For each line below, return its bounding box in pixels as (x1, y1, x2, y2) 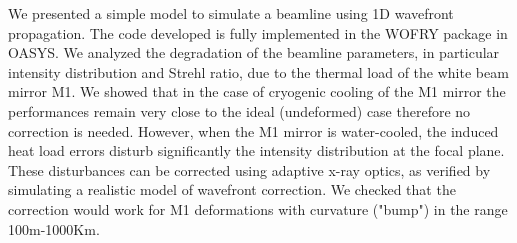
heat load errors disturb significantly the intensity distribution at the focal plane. (8, 140, 505, 161)
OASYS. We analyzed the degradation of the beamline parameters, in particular (8, 42, 500, 63)
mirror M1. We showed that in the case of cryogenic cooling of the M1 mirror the (8, 81, 506, 102)
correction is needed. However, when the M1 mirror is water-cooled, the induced (8, 120, 499, 141)
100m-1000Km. (8, 218, 100, 239)
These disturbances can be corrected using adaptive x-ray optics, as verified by (8, 159, 491, 180)
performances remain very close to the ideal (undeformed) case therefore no (8, 100, 471, 121)
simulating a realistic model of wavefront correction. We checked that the (8, 179, 456, 200)
